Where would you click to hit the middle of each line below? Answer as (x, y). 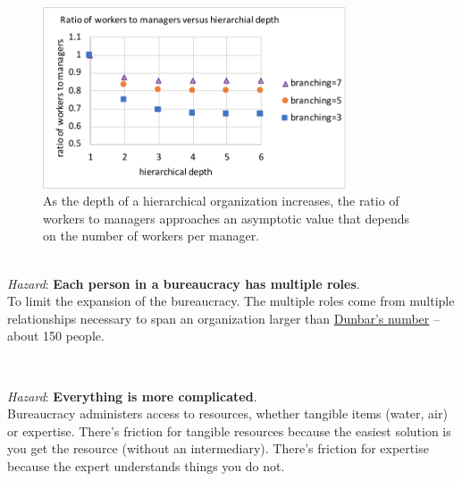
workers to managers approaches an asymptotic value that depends (227, 218)
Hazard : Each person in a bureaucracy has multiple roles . (184, 283)
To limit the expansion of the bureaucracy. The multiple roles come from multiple (231, 301)
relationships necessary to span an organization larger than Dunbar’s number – (223, 318)
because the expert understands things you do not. (146, 466)
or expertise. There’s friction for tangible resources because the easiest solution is (229, 430)
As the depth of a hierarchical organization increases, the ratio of (221, 201)
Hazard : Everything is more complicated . (132, 396)
